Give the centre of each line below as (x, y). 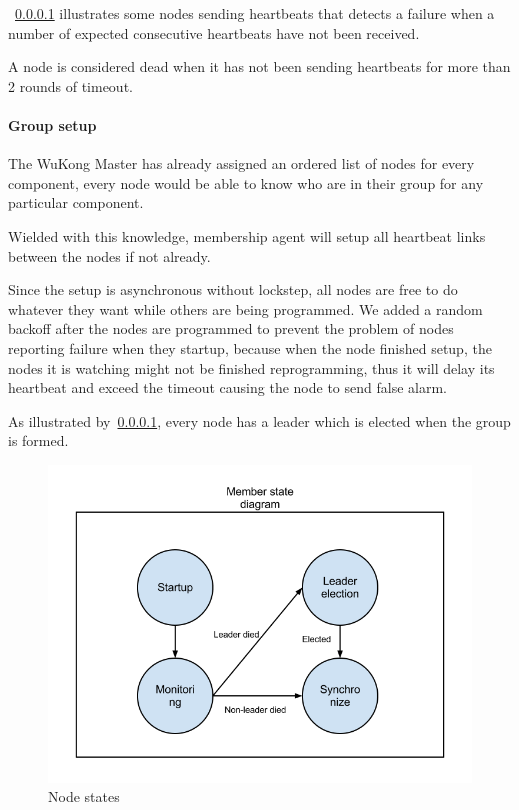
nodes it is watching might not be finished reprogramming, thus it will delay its (251, 367)
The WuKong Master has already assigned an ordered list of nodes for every (241, 163)
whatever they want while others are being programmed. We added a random (245, 308)
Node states (84, 796)
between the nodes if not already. (109, 255)
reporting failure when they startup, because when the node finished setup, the (250, 347)
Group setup (52, 124)
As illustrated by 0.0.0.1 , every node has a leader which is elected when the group (259, 420)
